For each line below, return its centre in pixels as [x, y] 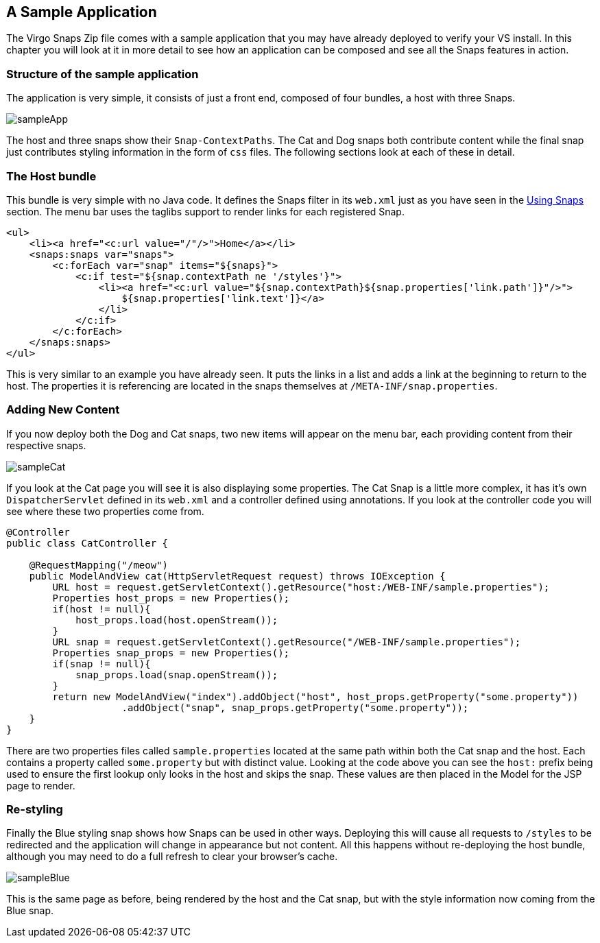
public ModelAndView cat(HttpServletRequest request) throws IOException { [237, 576]
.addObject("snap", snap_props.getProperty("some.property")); [295, 707]
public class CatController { [87, 543]
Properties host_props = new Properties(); [171, 598]
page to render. [41, 785]
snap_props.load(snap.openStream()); [177, 675]
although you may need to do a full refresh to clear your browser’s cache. [172, 857]
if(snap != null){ [101, 664]
